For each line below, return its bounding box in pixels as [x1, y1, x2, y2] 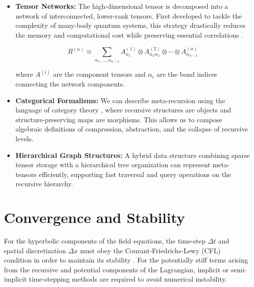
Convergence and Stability [4, 207, 185, 227]
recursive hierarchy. [15, 178, 73, 189]
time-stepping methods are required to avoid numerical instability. [29, 274, 227, 284]
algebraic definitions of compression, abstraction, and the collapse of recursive [15, 124, 248, 134]
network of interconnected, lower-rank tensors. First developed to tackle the [15, 10, 242, 21]
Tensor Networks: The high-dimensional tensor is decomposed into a [15, 1, 228, 11]
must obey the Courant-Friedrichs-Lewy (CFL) [80, 245, 221, 255]
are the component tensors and [53, 69, 146, 79]
